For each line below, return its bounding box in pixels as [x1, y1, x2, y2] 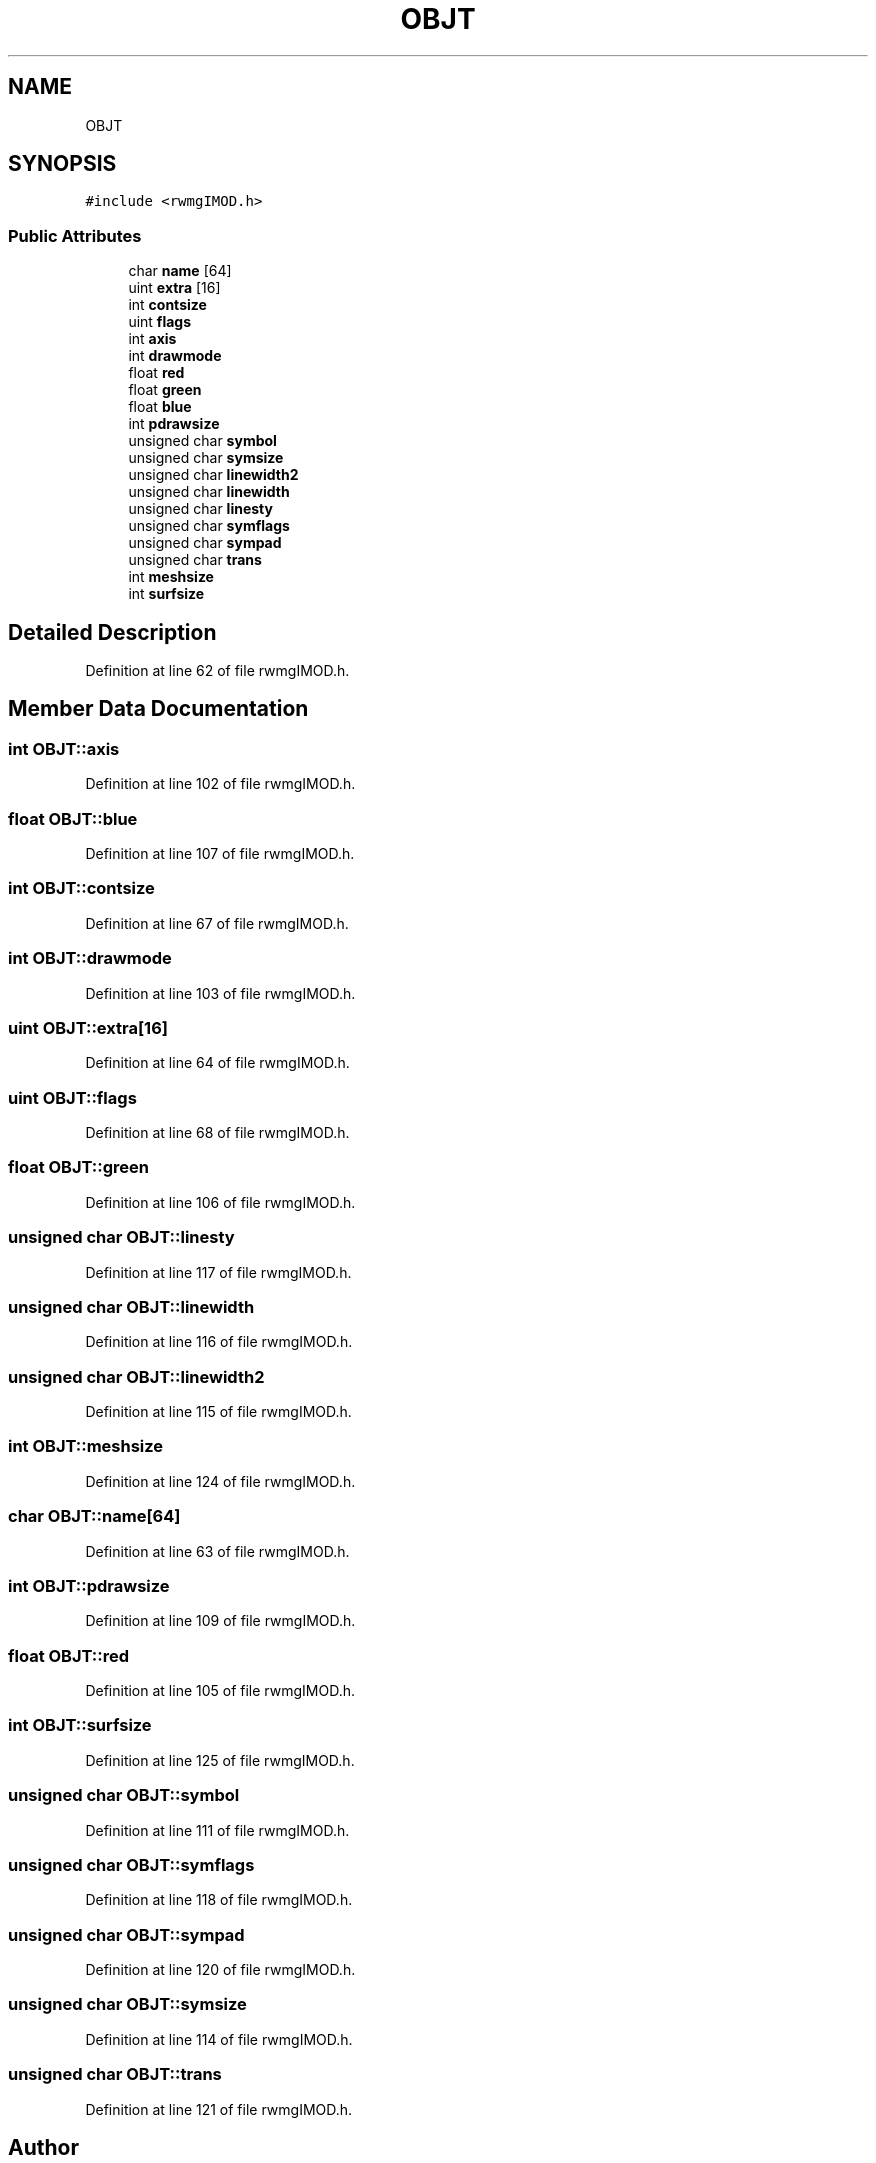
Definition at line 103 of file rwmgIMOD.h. [85, 984, 356, 1002]
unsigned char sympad [128, 534, 282, 552]
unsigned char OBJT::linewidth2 [8, 1366, 265, 1387]
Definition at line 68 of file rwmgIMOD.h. [85, 1124, 350, 1141]
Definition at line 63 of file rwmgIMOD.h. [85, 1542, 350, 1560]
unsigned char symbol [128, 432, 277, 450]
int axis [128, 330, 177, 348]
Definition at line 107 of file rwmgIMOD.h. [85, 845, 355, 862]
